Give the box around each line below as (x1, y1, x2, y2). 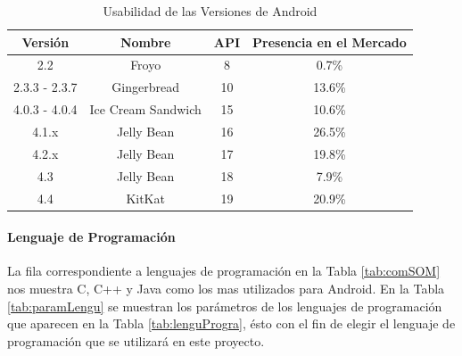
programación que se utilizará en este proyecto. (7, 331, 265, 350)
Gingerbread (111, 78, 180, 96)
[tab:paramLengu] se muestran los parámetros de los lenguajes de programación (7, 296, 442, 315)
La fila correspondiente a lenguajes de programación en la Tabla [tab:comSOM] (7, 261, 441, 280)
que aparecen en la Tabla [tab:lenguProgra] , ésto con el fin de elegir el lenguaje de (7, 314, 456, 333)
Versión (21, 32, 70, 51)
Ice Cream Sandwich (89, 100, 202, 119)
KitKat (126, 188, 165, 207)
